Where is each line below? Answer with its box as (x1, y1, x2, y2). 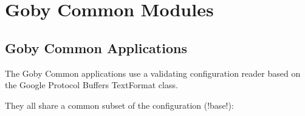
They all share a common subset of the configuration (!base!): (5, 98, 234, 111)
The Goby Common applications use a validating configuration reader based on (5, 66, 301, 79)
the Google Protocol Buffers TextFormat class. (5, 79, 178, 91)
